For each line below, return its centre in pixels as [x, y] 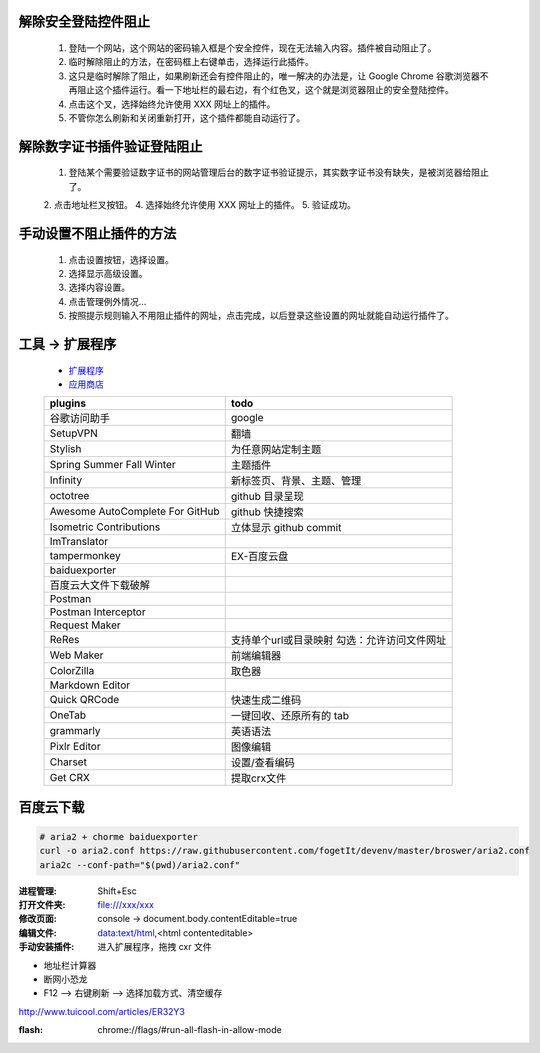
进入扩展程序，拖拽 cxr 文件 [154, 947]
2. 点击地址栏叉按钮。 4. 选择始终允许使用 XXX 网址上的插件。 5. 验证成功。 [200, 205]
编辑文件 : [37, 932]
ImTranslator [79, 542]
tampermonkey [85, 556]
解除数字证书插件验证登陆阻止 [110, 146]
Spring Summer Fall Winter [113, 465]
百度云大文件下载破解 [99, 585]
